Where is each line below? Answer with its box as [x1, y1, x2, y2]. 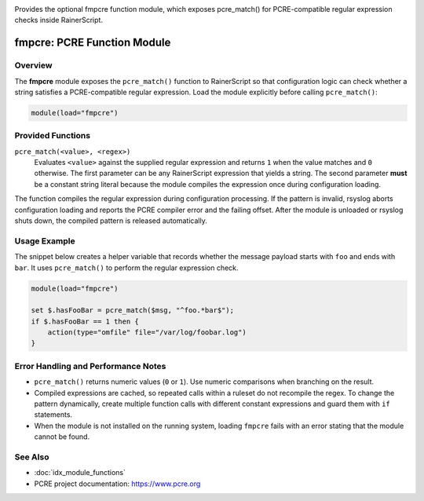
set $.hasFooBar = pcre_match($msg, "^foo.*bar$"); [31, 306, 235, 315]
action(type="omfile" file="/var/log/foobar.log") [47, 328, 247, 337]
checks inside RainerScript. [14, 16, 104, 25]
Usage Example [14, 236, 75, 247]
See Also [14, 452, 49, 463]
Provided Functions [14, 130, 90, 141]
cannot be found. [34, 432, 90, 441]
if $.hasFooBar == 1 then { [31, 316, 139, 326]
